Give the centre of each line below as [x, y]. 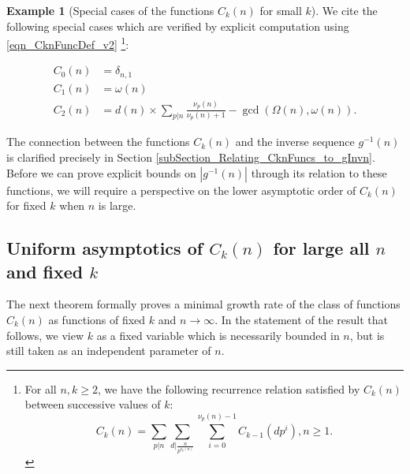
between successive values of [93, 404]
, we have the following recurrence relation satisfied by [229, 388]
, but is [367, 335]
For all [41, 388]
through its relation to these [319, 172]
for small [281, 10]
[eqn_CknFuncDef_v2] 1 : [68, 43]
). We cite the [344, 10]
